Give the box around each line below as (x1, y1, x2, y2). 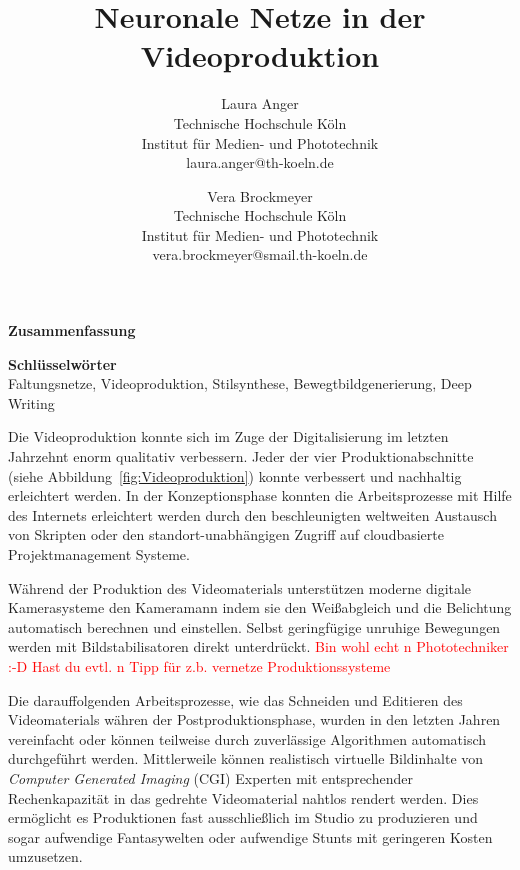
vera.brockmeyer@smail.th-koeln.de (152, 244, 368, 265)
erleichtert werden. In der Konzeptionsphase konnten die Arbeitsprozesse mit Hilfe (8, 485, 512, 506)
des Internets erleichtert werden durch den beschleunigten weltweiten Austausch (8, 504, 497, 525)
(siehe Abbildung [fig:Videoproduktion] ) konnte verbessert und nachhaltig (8, 465, 462, 486)
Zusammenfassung (8, 320, 136, 341)
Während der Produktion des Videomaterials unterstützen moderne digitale (8, 577, 472, 598)
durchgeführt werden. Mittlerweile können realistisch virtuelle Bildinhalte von (8, 748, 484, 769)
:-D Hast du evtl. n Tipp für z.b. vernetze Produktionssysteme (8, 655, 391, 676)
